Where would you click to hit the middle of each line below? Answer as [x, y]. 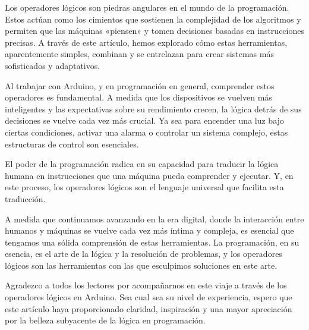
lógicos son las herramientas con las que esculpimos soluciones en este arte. [141, 265]
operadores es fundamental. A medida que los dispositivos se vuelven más [138, 97]
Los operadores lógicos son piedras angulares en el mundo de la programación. [147, 7]
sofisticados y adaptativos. [53, 65]
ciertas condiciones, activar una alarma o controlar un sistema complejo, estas [146, 132]
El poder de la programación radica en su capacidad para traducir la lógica [142, 164]
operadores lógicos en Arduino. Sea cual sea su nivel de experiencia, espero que [149, 297]
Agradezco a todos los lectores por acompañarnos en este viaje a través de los [146, 285]
